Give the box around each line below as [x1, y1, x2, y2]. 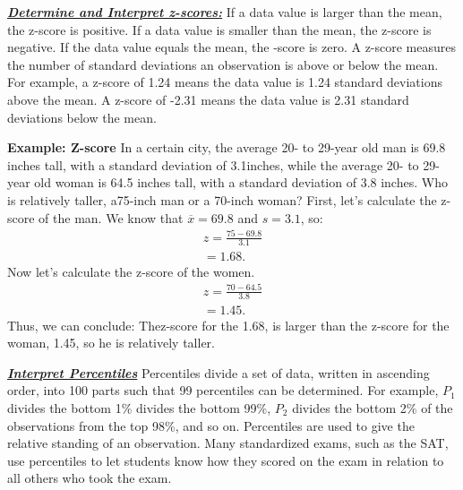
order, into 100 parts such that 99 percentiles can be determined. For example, [7, 381, 439, 400]
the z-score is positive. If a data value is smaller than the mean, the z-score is [7, 20, 432, 39]
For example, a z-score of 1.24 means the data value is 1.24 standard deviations [7, 73, 442, 91]
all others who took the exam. [7, 469, 172, 487]
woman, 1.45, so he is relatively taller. [7, 333, 215, 352]
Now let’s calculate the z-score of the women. [7, 262, 255, 280]
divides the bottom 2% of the [292, 398, 453, 417]
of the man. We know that [39, 208, 184, 227]
